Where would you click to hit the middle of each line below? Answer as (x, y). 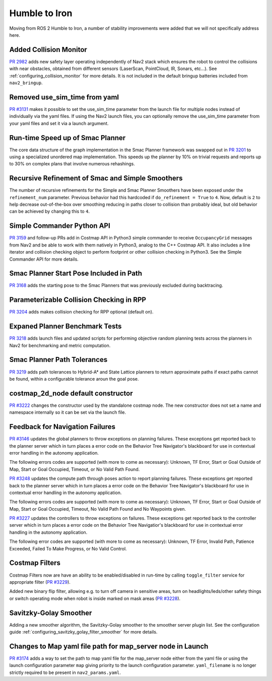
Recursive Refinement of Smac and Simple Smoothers (96, 178)
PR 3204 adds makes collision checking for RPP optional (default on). (81, 312)
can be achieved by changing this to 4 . (50, 211)
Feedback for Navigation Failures (62, 427)
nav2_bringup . (26, 83)
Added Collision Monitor (48, 50)
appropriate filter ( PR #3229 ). (40, 582)
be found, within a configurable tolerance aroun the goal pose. (74, 379)
